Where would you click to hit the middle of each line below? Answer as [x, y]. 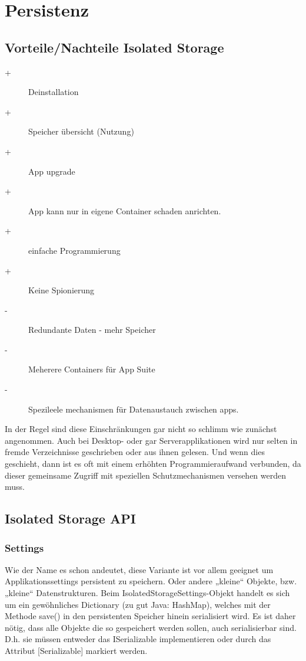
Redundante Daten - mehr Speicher [92, 330]
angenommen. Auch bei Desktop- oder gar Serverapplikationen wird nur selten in [151, 440]
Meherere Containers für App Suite [92, 369]
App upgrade [52, 171]
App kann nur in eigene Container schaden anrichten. [125, 210]
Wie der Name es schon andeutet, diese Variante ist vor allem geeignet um [139, 569]
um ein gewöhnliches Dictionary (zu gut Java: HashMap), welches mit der [138, 604]
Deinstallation [54, 92]
